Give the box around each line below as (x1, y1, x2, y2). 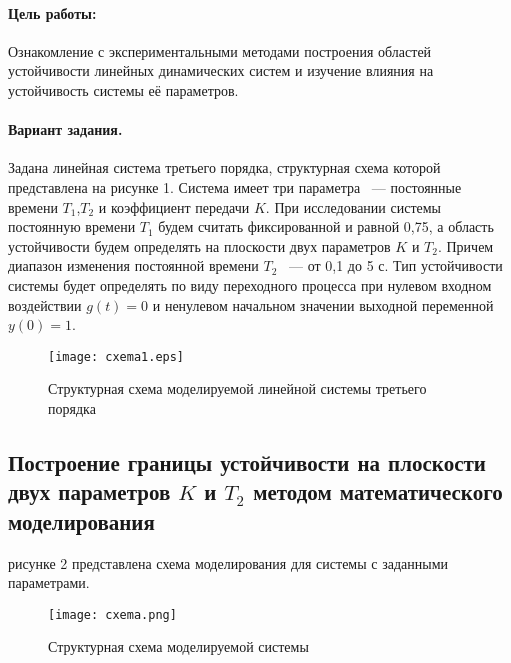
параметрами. (8, 572, 90, 593)
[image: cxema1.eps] (48, 349, 185, 364)
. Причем (437, 235, 494, 256)
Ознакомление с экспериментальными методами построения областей (8, 40, 432, 61)
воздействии (8, 294, 82, 315)
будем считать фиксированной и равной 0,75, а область (158, 216, 494, 237)
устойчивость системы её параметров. (8, 79, 239, 100)
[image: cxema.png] (48, 607, 177, 622)
